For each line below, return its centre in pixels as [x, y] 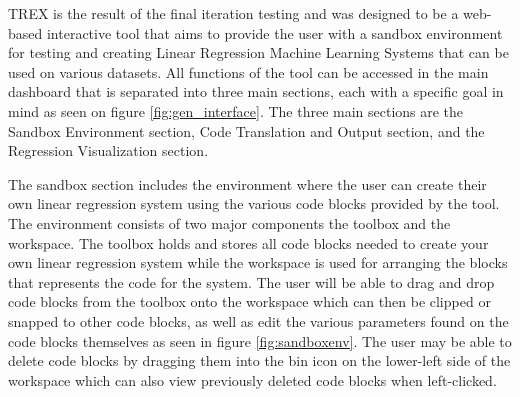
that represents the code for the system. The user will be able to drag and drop [251, 281]
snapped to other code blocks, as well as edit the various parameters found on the [258, 320]
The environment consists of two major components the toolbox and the [229, 222]
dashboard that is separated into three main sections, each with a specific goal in [256, 91]
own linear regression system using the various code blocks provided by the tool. [254, 203]
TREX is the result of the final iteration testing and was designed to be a [233, 13]
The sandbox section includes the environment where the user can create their [247, 183]
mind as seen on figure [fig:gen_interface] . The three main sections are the [236, 110]
